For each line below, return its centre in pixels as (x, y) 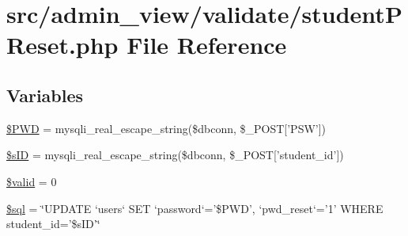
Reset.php (62, 45)
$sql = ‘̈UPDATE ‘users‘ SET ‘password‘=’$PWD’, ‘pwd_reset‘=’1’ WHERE (195, 208)
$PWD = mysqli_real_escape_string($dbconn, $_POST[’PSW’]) (166, 128)
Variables (45, 95)
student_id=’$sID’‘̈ (53, 224)
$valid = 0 (32, 181)
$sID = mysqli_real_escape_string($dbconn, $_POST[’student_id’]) (175, 155)
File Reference (207, 45)
